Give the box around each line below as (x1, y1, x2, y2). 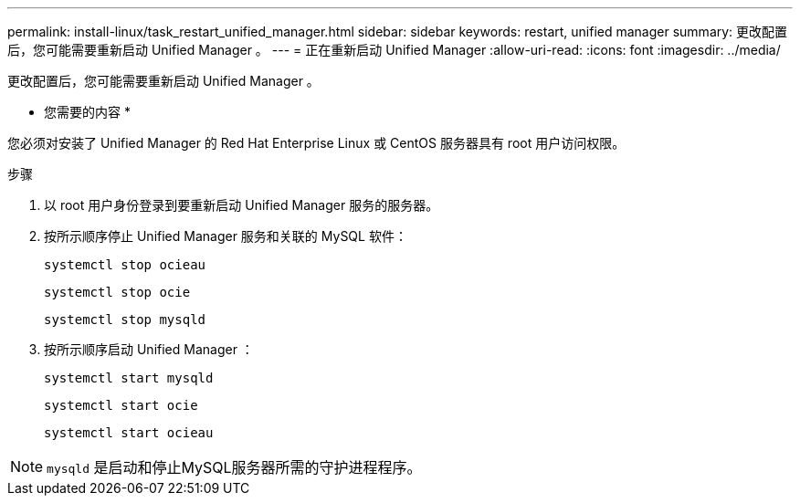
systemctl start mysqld (44, 371, 214, 385)
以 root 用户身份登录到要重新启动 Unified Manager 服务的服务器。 (44, 197, 439, 213)
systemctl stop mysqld (44, 312, 206, 327)
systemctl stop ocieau (44, 257, 206, 272)
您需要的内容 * (44, 104, 131, 120)
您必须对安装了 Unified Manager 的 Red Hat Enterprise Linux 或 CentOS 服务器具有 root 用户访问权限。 (7, 135, 626, 151)
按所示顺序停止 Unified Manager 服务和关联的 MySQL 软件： (44, 228, 407, 244)
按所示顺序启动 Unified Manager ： (44, 341, 254, 357)
